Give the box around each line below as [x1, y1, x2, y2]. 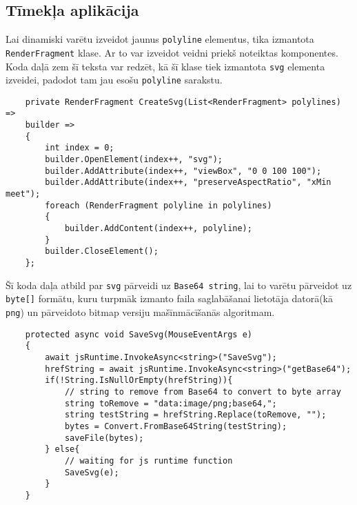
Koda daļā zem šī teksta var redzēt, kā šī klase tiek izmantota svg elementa [6, 59, 325, 73]
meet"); [6, 189, 41, 199]
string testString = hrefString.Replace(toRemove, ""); [64, 410, 327, 420]
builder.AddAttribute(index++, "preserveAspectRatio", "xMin [45, 177, 331, 188]
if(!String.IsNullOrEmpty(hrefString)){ [45, 375, 233, 386]
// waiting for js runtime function [64, 455, 233, 466]
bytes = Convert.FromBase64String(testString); [64, 421, 287, 431]
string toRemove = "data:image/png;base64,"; [64, 398, 277, 408]
